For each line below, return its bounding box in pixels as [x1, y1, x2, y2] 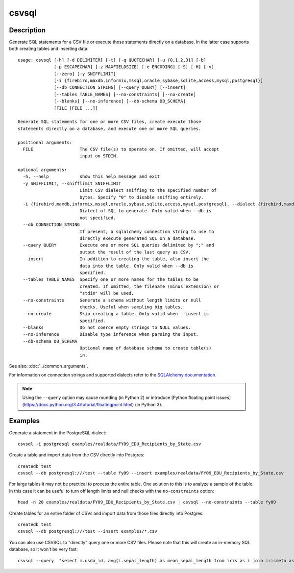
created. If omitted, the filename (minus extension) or [79, 283, 220, 289]
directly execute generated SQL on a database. [79, 236, 196, 241]
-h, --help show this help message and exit [23, 174, 160, 179]
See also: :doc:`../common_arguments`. [9, 363, 88, 369]
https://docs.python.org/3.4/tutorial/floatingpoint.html [24, 401, 132, 407]
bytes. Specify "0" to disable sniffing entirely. [79, 194, 204, 200]
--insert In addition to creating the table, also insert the [23, 256, 209, 262]
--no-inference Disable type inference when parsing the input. [23, 331, 199, 337]
